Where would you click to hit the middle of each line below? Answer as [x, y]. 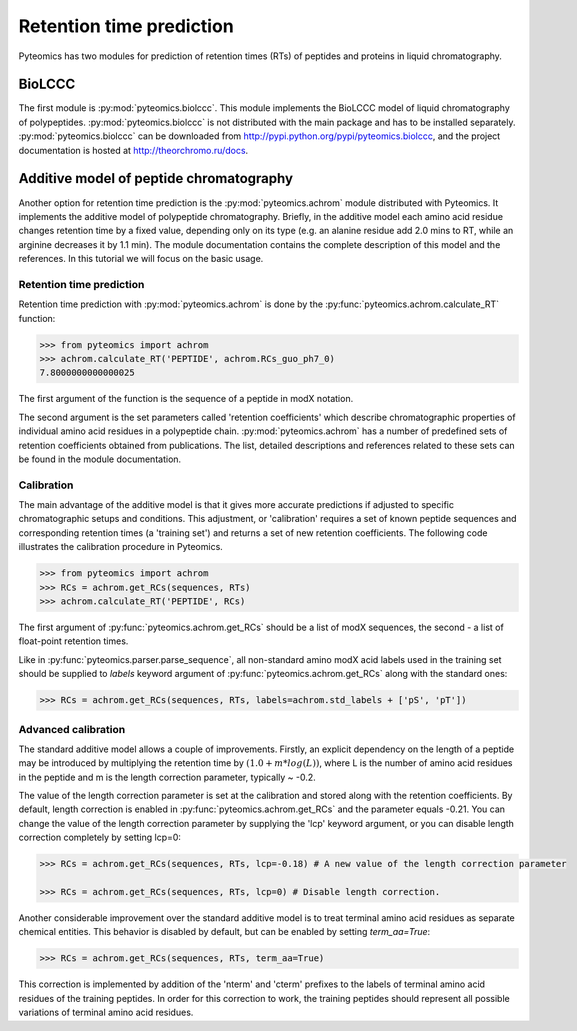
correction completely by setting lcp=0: [100, 837]
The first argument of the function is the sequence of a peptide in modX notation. [186, 399]
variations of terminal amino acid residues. [106, 1012]
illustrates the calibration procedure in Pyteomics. [121, 547]
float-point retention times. [73, 641]
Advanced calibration [72, 729]
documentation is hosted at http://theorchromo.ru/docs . [133, 150]
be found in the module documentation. [100, 459]
